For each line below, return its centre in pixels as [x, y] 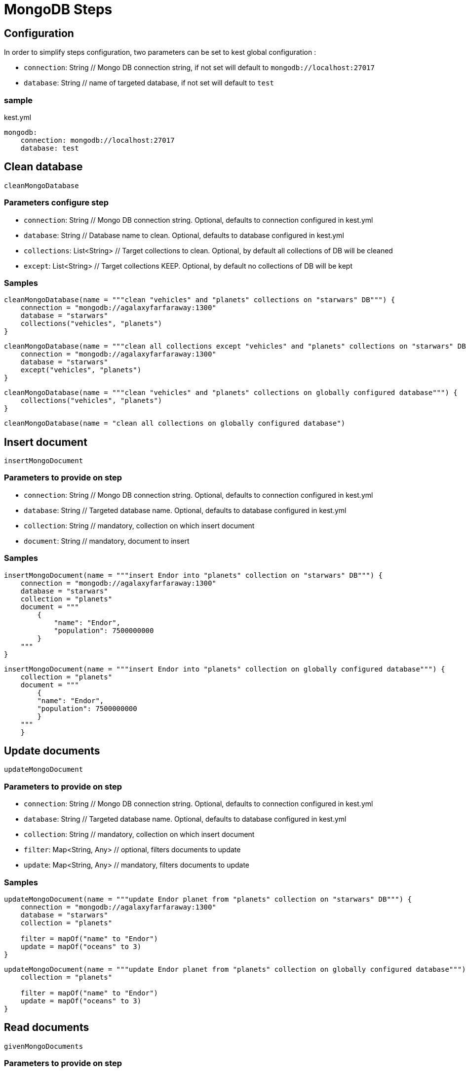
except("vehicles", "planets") [81, 370]
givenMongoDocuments [44, 1046]
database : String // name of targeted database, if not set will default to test [149, 83]
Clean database [43, 167]
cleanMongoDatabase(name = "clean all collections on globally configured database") [175, 423]
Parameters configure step [57, 203]
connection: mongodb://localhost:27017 [97, 140]
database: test [50, 148]
